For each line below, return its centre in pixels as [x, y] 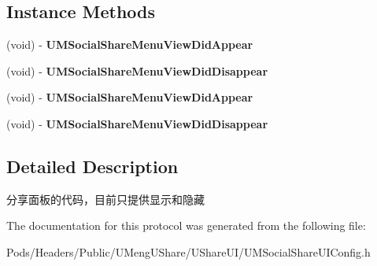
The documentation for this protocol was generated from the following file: [186, 225]
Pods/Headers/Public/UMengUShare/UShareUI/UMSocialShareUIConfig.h [188, 251]
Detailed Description [92, 166]
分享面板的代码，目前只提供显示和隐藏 [105, 199]
